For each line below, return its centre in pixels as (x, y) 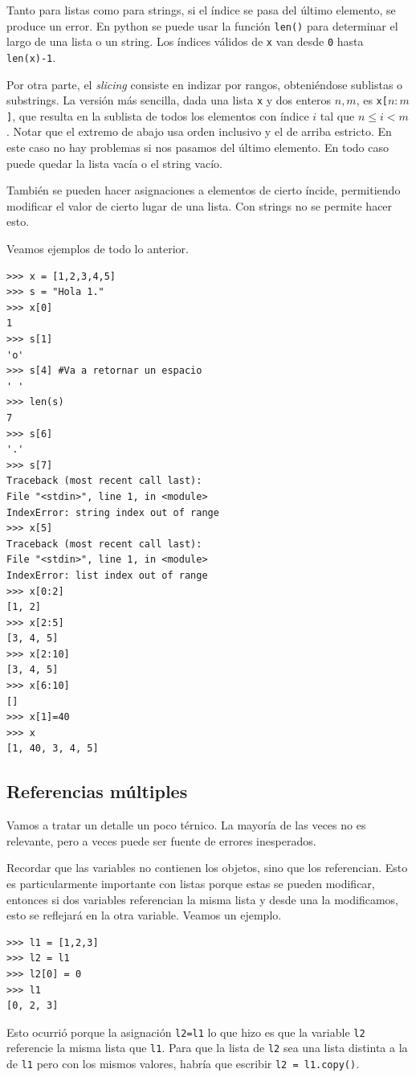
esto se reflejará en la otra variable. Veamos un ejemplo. (144, 915)
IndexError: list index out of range (107, 575)
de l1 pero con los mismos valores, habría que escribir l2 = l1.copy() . (183, 1064)
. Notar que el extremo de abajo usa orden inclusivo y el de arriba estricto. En (199, 131)
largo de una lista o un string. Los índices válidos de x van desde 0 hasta (185, 41)
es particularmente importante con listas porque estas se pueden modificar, (191, 884)
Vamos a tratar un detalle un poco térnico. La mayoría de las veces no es (186, 825)
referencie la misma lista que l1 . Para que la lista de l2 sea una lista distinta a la (207, 1048)
